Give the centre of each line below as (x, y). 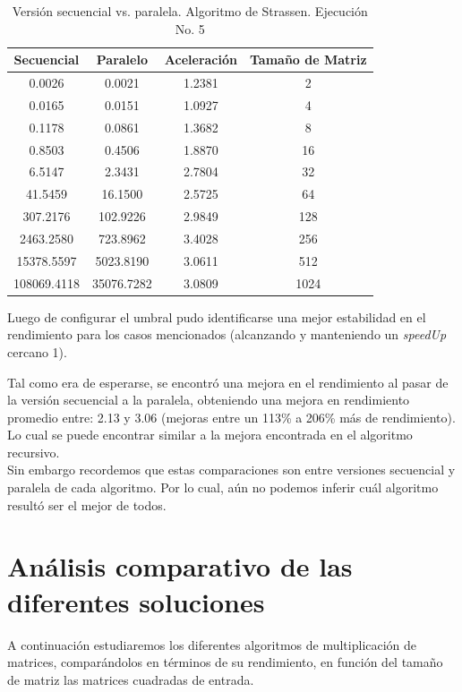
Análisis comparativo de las (180, 566)
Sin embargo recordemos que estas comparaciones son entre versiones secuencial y (231, 470)
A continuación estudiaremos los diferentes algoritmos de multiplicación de (212, 644)
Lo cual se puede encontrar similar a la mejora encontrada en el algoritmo (210, 435)
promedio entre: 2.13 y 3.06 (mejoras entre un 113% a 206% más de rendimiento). (231, 417)
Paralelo (122, 60)
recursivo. (34, 452)
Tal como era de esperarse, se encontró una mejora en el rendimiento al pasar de (228, 382)
